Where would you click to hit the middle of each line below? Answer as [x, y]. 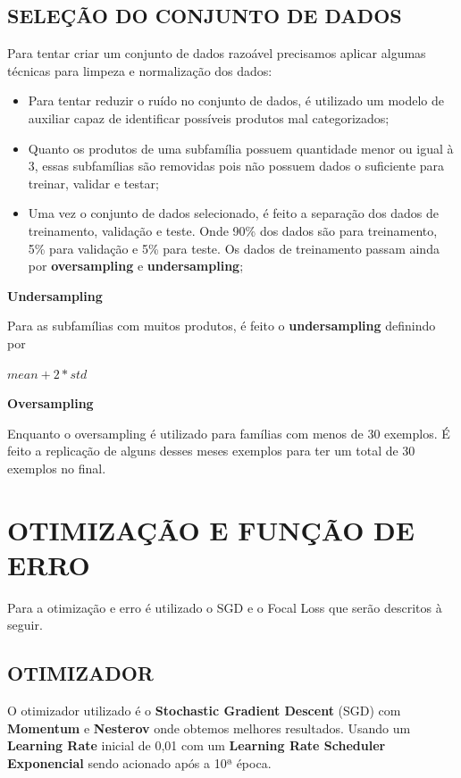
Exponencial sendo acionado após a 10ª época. [139, 762]
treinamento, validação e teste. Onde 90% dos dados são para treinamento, [233, 230]
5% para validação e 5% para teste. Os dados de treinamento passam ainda [234, 248]
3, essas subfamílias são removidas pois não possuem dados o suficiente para [236, 166]
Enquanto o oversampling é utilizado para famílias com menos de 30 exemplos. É [229, 433]
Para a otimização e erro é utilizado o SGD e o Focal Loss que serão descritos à [225, 607]
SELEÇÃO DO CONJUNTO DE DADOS [205, 16]
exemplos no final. [57, 468]
